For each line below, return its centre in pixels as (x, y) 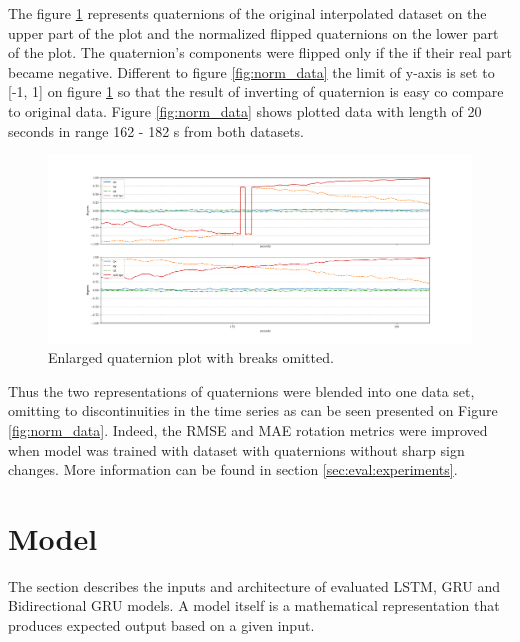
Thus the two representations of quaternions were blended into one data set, (241, 390)
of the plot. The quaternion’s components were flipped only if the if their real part (260, 52)
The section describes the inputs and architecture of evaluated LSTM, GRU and (254, 585)
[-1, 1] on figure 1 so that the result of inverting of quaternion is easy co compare (256, 91)
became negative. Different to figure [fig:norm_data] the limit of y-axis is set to (251, 71)
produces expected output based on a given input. (161, 625)
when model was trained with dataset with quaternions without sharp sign (236, 449)
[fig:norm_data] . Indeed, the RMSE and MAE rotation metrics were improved (248, 429)
